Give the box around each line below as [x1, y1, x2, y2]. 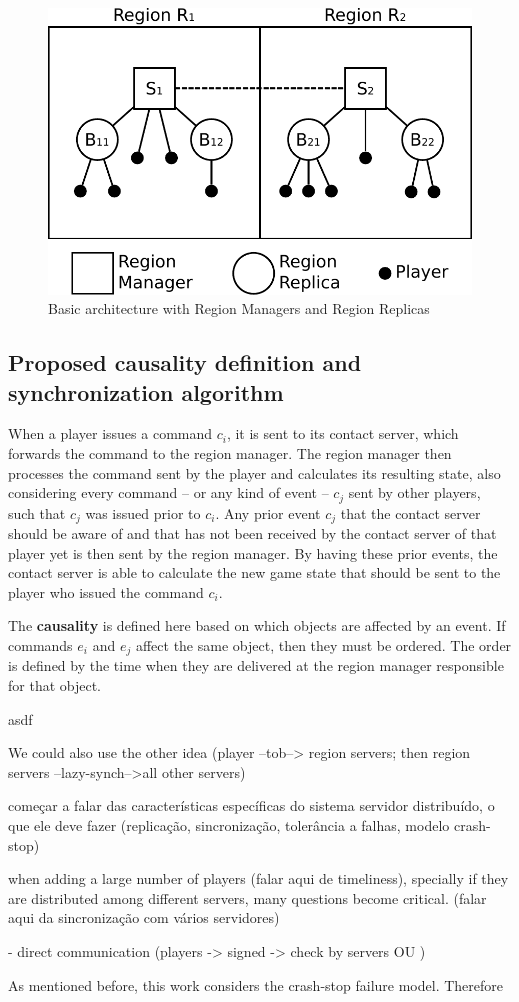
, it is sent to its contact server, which [226, 423, 459, 444]
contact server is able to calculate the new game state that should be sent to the [8, 562, 501, 583]
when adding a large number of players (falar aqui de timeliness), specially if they [8, 868, 509, 889]
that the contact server [340, 502, 481, 523]
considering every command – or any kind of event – [8, 482, 329, 503]
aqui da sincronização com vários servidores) [8, 907, 280, 928]
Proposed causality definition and [8, 347, 362, 378]
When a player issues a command [8, 423, 213, 444]
